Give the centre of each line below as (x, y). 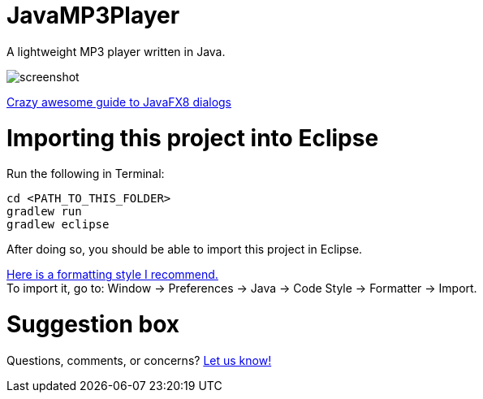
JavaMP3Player (93, 15)
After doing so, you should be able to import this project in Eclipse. (185, 249)
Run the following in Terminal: (86, 174)
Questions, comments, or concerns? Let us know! (139, 360)
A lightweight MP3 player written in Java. (116, 51)
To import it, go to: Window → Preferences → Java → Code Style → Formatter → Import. (242, 288)
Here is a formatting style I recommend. (112, 275)
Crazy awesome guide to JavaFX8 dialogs (119, 102)
